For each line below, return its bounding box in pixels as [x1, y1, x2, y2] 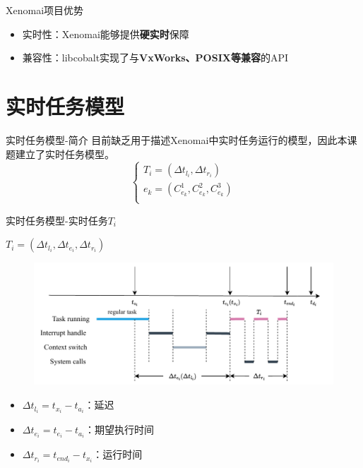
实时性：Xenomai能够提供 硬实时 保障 [22, 26, 189, 41]
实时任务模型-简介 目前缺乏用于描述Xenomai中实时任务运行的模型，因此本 [6, 132, 347, 147]
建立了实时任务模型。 [15, 146, 114, 161]
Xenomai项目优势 [6, 3, 84, 17]
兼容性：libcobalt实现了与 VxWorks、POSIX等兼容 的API [22, 50, 289, 65]
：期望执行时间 [85, 422, 155, 437]
